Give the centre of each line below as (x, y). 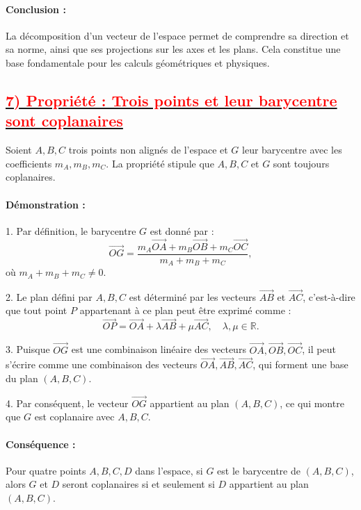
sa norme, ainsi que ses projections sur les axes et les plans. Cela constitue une (173, 49)
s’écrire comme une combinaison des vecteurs (102, 364)
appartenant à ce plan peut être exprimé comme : (185, 310)
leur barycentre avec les (292, 150)
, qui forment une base (300, 364)
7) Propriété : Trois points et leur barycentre (171, 100)
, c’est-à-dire (329, 296)
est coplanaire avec (74, 417)
